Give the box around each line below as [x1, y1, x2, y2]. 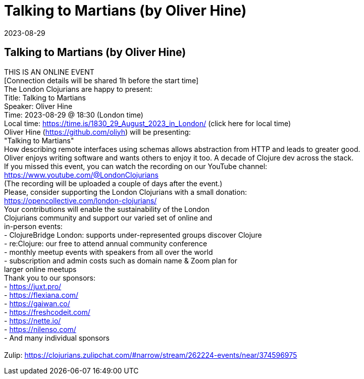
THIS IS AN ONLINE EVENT [4, 67, 94, 76]
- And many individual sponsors [4, 333, 110, 342]
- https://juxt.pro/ [4, 282, 62, 291]
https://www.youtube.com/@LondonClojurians [4, 170, 159, 179]
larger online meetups [4, 264, 77, 274]
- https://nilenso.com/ [4, 324, 76, 334]
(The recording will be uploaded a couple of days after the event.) [4, 179, 223, 188]
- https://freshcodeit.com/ [4, 307, 90, 316]
